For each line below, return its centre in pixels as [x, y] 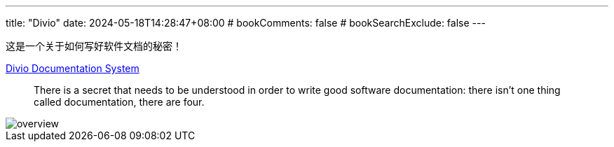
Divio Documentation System [73, 68]
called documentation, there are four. [119, 102]
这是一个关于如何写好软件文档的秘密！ [94, 46]
